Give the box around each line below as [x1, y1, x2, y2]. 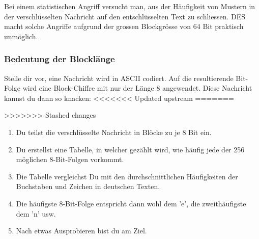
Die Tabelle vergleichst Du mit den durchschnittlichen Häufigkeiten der [16, 171, 238, 181]
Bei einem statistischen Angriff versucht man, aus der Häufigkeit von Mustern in [4, 1, 255, 11]
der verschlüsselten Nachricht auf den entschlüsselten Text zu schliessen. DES [4, 11, 246, 21]
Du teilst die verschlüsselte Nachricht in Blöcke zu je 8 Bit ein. [16, 126, 212, 137]
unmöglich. [4, 31, 38, 41]
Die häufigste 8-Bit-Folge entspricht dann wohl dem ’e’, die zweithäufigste [16, 198, 246, 208]
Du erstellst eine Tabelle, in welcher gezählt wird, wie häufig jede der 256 [16, 144, 245, 154]
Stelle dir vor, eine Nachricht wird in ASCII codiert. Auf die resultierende [4, 72, 234, 83]
